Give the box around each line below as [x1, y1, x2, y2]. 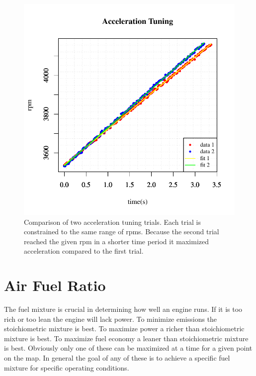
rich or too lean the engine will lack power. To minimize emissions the [4, 313, 217, 324]
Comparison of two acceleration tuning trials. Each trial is [24, 216, 201, 227]
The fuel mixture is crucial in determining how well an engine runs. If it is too [4, 304, 243, 314]
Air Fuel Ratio [4, 275, 106, 295]
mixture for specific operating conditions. [4, 362, 129, 373]
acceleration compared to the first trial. [24, 246, 144, 256]
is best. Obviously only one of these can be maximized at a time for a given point [4, 343, 253, 353]
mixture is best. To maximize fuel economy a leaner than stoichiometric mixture [4, 333, 249, 343]
